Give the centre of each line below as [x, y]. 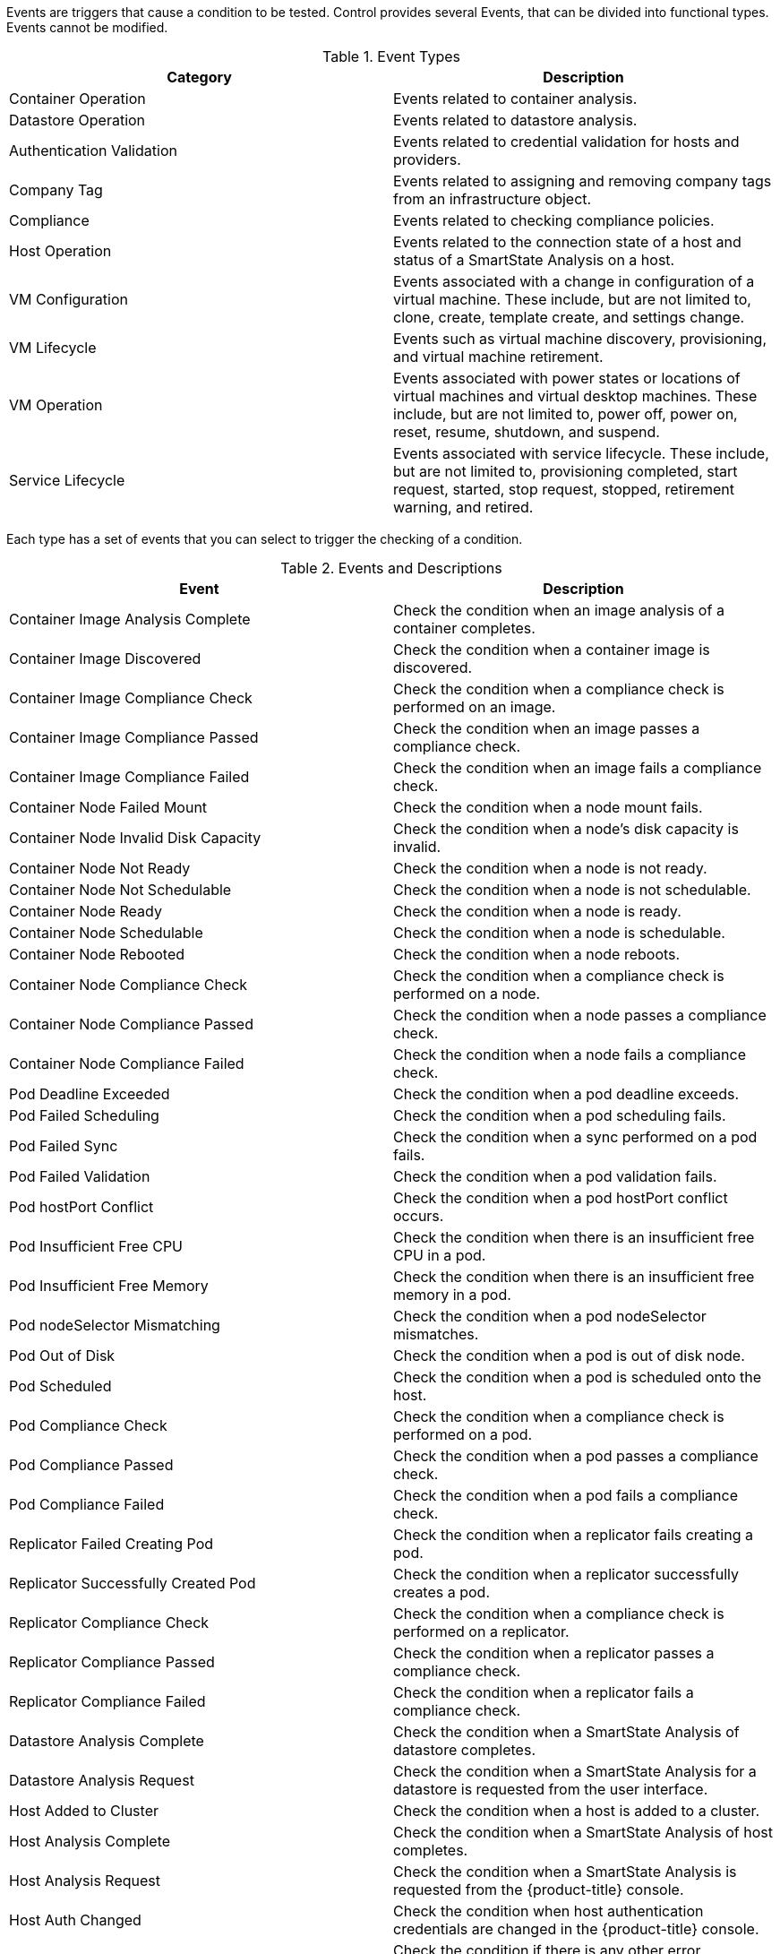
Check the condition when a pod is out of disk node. [569, 1356]
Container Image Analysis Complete [130, 619]
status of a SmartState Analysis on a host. [534, 260]
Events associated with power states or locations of [567, 378]
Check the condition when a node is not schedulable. [572, 890]
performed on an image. [475, 707]
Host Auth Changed [75, 1920]
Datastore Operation [77, 120]
